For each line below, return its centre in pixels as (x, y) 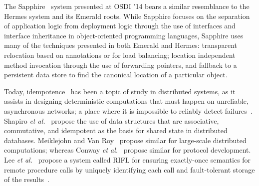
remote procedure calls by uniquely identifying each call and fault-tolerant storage (129, 169)
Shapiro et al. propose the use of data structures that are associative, (112, 120)
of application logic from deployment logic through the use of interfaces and (120, 26)
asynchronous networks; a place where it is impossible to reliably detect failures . (128, 110)
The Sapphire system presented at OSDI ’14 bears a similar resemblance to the (127, 6)
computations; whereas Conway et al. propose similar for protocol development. (128, 150)
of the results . (27, 179)
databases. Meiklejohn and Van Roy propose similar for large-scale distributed (125, 140)
